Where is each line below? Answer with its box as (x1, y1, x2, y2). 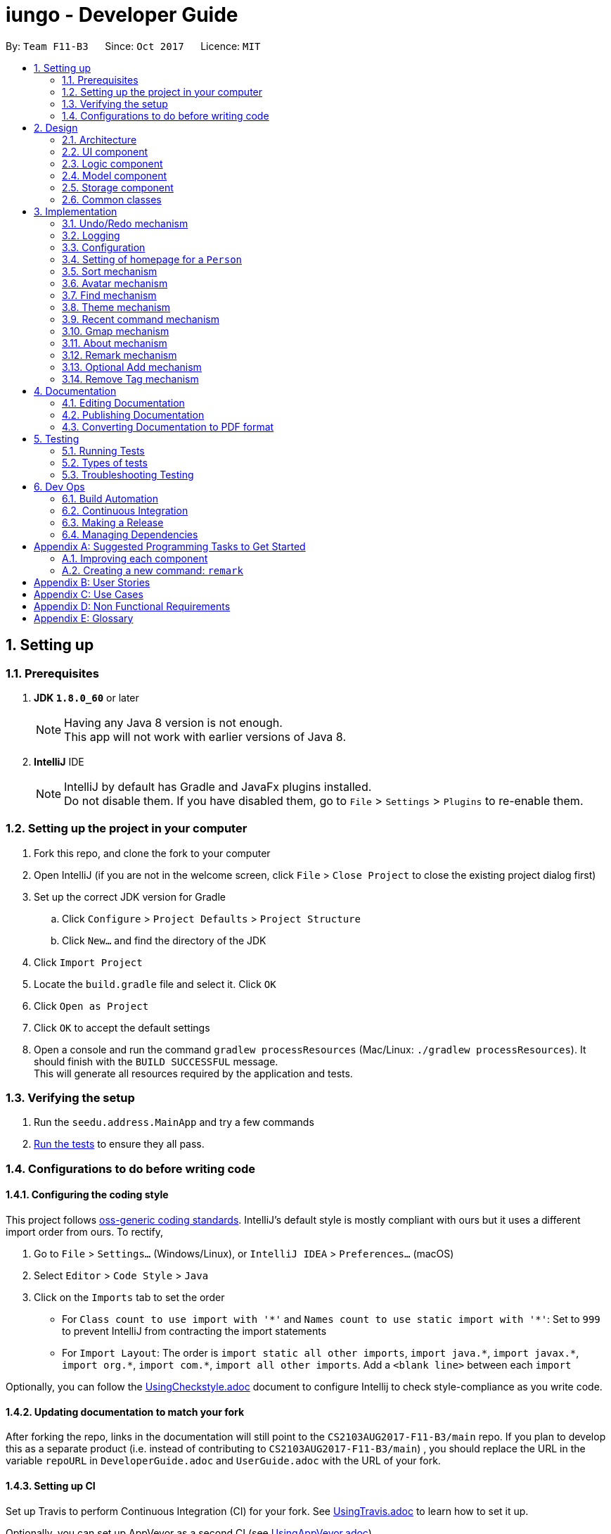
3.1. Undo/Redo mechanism (62, 217, 188, 229)
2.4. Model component (62, 169, 167, 182)
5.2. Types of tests (62, 456, 148, 469)
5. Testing (34, 432, 79, 445)
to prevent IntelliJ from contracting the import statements (62, 1325, 327, 1338)
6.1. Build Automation (62, 492, 158, 505)
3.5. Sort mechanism (62, 265, 157, 277)
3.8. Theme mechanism (62, 300, 171, 313)
